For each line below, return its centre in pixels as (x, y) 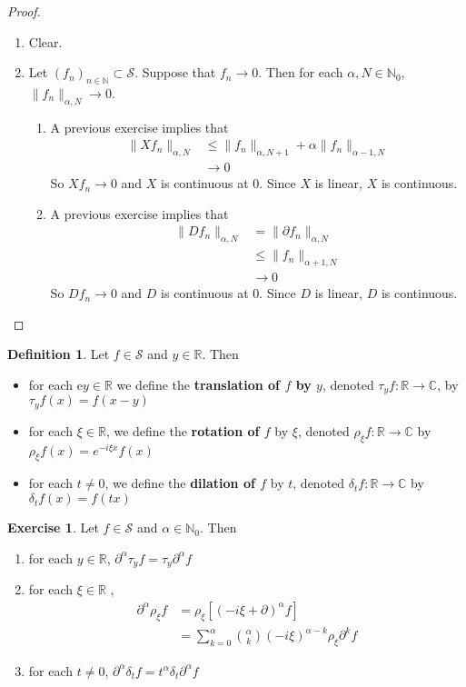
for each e (55, 384)
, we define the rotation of (183, 430)
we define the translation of (198, 384)
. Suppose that (175, 72)
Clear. (45, 41)
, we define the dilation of (180, 483)
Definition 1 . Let (59, 354)
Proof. (24, 11)
